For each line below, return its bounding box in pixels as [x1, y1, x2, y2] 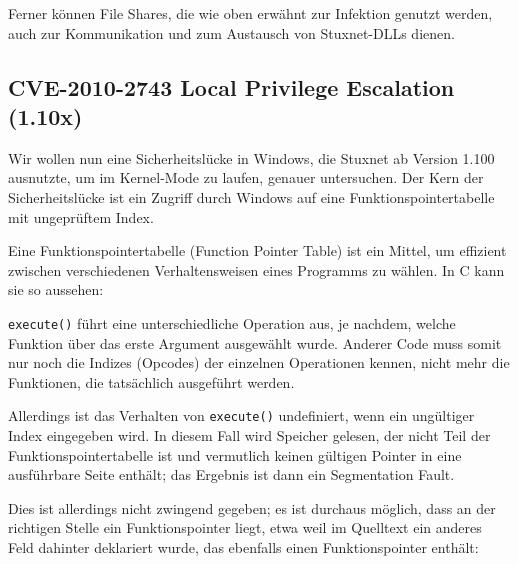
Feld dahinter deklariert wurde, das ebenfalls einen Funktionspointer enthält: [8, 537, 479, 557]
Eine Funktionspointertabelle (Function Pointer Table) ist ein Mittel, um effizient [8, 240, 507, 261]
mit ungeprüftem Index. [8, 206, 154, 227]
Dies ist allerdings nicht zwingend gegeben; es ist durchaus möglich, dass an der [8, 497, 496, 518]
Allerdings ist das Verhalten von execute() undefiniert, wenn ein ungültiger [8, 405, 475, 426]
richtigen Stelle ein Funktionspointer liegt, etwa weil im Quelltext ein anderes [8, 517, 482, 538]
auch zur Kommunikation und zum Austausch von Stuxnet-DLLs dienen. [8, 22, 455, 43]
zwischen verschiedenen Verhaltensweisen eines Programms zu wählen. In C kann [8, 259, 505, 280]
